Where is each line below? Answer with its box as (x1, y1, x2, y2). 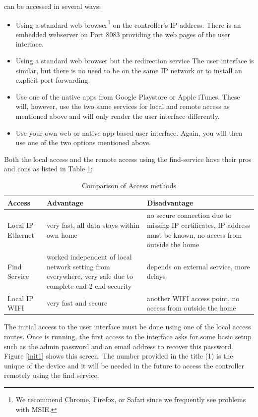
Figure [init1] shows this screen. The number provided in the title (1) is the (4, 351, 233, 361)
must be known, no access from (147, 229, 242, 240)
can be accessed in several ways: (4, 1, 101, 11)
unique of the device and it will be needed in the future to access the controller (4, 360, 245, 370)
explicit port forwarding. (15, 75, 90, 85)
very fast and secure (47, 298, 108, 308)
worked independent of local (47, 252, 132, 262)
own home (47, 229, 77, 240)
